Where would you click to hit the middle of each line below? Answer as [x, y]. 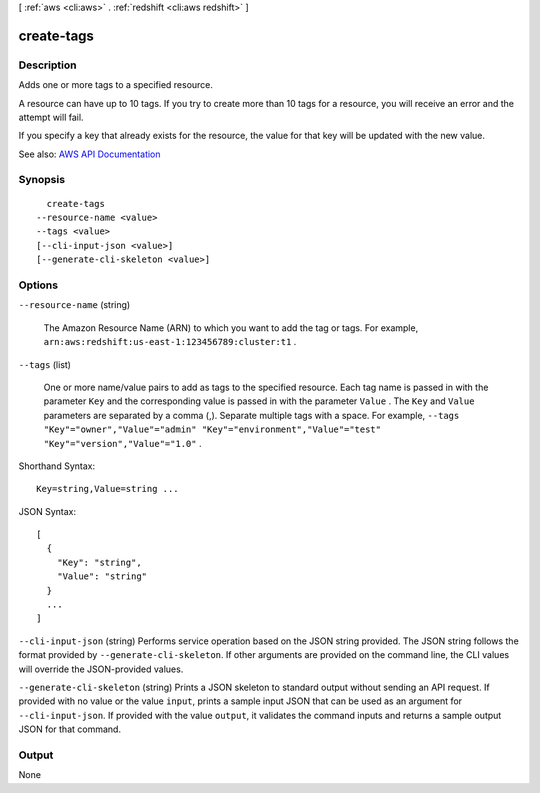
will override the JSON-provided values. [101, 669]
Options [38, 285]
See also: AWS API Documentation [89, 154]
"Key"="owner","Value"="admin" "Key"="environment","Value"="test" [212, 429]
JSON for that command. [70, 729]
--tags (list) [45, 364]
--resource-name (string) [74, 305]
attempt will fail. [51, 117]
